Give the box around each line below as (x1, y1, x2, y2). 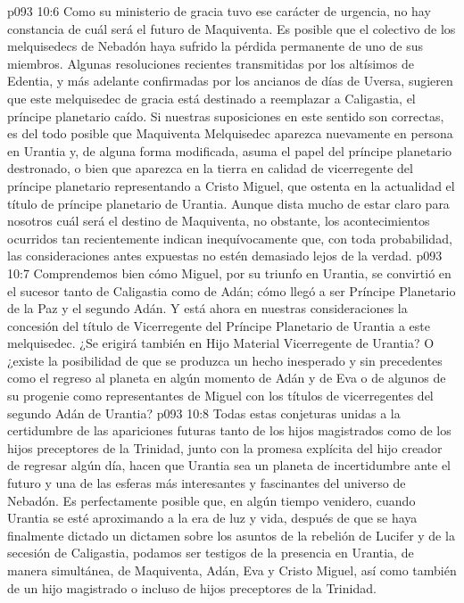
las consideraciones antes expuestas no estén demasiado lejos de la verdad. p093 (7, 246, 443, 265)
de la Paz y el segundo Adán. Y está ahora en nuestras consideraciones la (7, 299, 408, 318)
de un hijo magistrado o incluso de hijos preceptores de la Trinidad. (7, 578, 377, 597)
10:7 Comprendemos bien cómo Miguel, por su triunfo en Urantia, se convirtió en (7, 263, 452, 282)
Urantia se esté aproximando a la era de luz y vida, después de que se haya (7, 508, 418, 527)
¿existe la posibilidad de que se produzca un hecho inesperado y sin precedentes (7, 351, 443, 369)
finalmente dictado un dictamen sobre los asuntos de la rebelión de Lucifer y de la (7, 525, 455, 544)
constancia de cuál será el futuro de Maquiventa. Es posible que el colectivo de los (7, 19, 456, 37)
